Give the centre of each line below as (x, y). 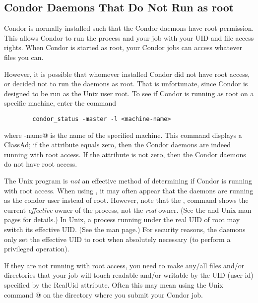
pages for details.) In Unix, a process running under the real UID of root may (122, 219)
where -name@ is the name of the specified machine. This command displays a (123, 135)
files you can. (24, 57)
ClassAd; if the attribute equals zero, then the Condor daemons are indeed (118, 145)
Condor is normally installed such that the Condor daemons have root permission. (129, 28)
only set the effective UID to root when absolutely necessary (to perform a (117, 239)
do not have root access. (41, 164)
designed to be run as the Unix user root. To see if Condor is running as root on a (129, 93)
